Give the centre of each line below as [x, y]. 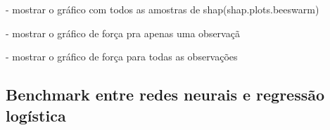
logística [36, 115]
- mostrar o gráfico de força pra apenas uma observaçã [123, 33]
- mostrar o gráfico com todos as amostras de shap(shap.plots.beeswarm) [163, 9]
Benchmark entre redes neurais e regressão [165, 95]
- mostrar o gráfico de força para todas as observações [122, 57]
